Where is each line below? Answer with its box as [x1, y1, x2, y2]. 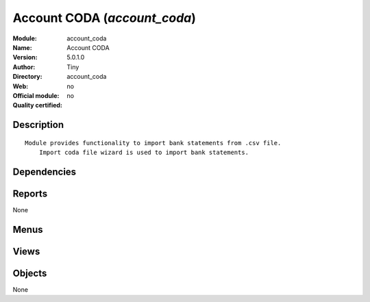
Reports [12, 188, 48, 199]
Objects [12, 267, 47, 279]
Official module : [12, 91, 60, 99]
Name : [12, 43, 32, 51]
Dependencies [12, 166, 77, 177]
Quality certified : [12, 101, 63, 110]
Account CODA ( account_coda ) [12, 10, 197, 25]
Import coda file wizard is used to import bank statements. [38, 149, 249, 157]
